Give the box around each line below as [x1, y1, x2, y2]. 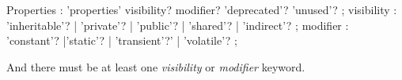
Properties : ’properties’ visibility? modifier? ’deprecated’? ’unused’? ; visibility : [6, 2, 397, 17]
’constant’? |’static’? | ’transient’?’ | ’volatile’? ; [6, 32, 237, 49]
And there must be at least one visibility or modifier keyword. [6, 58, 305, 75]
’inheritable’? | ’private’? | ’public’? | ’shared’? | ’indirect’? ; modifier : [6, 16, 349, 33]
